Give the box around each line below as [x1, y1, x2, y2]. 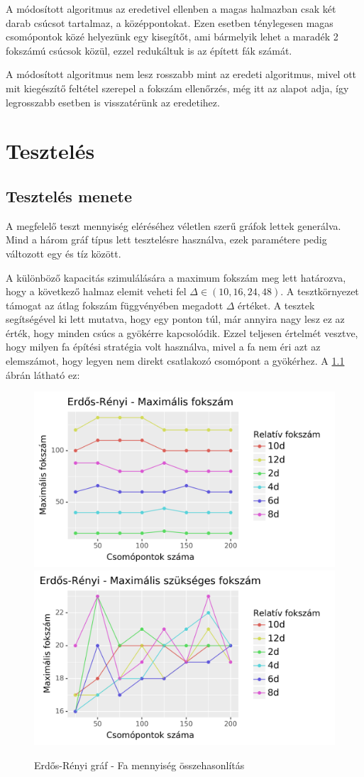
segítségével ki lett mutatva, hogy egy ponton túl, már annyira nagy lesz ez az [6, 312, 345, 326]
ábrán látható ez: [6, 367, 80, 382]
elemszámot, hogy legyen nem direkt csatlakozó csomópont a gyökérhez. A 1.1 [6, 353, 345, 368]
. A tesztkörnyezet [280, 284, 359, 299]
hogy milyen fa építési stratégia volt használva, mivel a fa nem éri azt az [6, 339, 321, 354]
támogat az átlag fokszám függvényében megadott [6, 297, 224, 312]
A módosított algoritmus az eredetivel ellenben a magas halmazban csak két [6, 1, 336, 16]
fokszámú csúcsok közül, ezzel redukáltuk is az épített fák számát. [6, 43, 292, 57]
